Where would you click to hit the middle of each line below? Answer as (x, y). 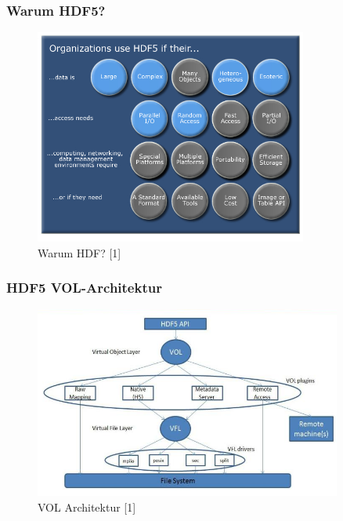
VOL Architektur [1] (87, 506)
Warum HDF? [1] (79, 252)
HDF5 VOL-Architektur (84, 288)
